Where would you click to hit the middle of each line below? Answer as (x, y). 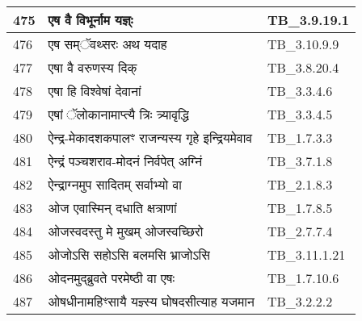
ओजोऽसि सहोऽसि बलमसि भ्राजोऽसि (129, 254)
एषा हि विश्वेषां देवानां (95, 91)
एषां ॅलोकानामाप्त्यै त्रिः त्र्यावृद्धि (118, 114)
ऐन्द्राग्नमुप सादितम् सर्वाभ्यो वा (115, 184)
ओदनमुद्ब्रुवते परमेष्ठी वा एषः (112, 278)
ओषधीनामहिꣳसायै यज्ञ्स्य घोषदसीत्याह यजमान (151, 301)
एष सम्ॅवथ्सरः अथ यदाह (107, 44)
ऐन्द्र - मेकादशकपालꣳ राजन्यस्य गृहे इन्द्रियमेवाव (150, 138)
